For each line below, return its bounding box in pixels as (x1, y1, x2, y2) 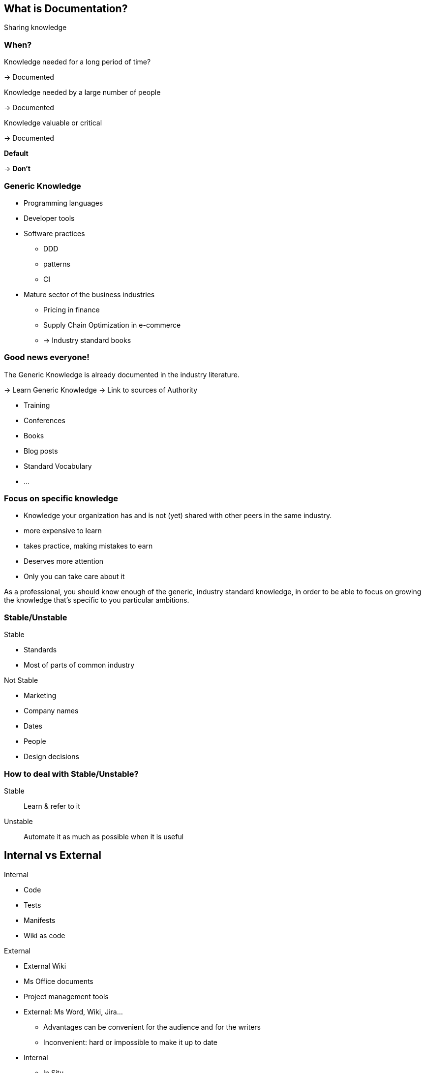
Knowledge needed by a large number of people (4, 88, 161, 97)
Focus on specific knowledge (4, 493, 118, 504)
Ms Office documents (24, 977, 93, 985)
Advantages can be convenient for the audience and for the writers (43, 1022, 261, 1031)
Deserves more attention (24, 557, 104, 566)
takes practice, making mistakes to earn (24, 542, 153, 551)
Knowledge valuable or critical (4, 119, 102, 127)
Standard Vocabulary (24, 461, 92, 470)
